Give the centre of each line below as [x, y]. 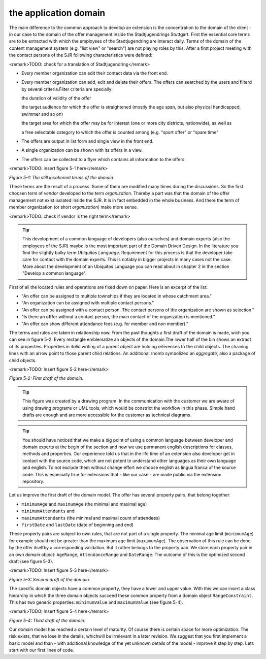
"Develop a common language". [55, 273]
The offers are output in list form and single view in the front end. [87, 141]
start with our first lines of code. [42, 650]
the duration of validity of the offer [56, 98]
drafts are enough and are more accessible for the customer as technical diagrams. [107, 415]
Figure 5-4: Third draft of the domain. [47, 620]
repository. [33, 481]
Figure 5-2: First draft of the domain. [46, 378]
